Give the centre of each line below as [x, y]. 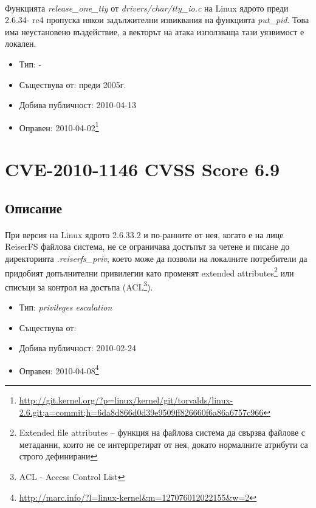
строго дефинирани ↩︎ [58, 456]
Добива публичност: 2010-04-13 [77, 105]
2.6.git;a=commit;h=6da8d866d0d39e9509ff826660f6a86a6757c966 [141, 412]
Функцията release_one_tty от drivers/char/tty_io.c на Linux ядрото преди [147, 8]
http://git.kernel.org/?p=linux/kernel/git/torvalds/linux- [126, 400]
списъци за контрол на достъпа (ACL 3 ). [79, 286]
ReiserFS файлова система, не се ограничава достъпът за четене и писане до [147, 246]
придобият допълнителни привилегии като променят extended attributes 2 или [149, 272]
